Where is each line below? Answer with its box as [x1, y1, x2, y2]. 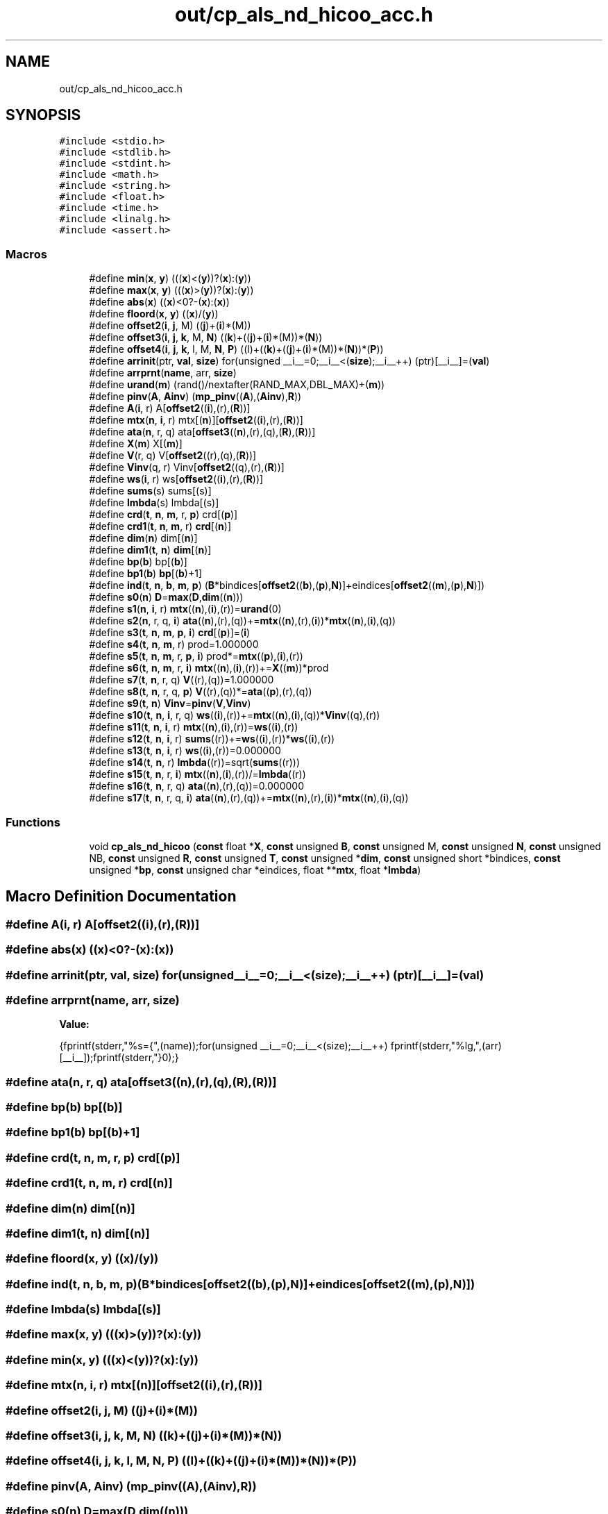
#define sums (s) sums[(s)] [89, 485, 212, 497]
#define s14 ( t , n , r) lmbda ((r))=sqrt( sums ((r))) [89, 756, 301, 769]
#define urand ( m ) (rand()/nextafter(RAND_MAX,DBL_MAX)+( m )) [89, 378, 385, 391]
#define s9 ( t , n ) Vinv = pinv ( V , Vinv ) [89, 697, 251, 710]
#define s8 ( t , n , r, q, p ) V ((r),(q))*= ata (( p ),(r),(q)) [89, 685, 312, 698]
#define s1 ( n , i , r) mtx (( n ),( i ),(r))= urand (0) [89, 603, 282, 615]
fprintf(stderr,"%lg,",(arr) [390, 1040, 502, 1052]
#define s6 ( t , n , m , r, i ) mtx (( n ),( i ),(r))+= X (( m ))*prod [89, 662, 329, 674]
